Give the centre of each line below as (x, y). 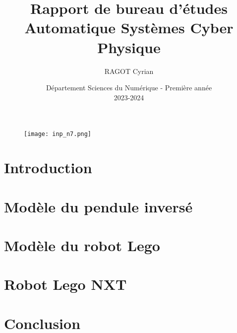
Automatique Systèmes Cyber (129, 28)
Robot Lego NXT (65, 284)
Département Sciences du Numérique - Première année (129, 88)
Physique (129, 47)
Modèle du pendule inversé (98, 206)
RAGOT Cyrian (129, 71)
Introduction (48, 167)
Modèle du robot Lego (82, 245)
